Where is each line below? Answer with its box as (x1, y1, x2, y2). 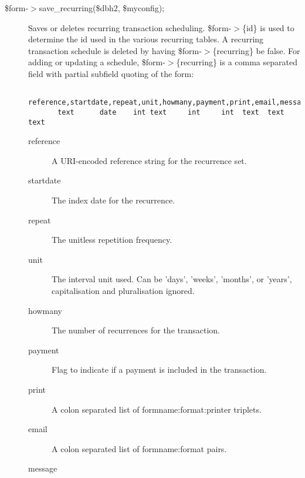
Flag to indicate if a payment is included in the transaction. (52, 363, 267, 376)
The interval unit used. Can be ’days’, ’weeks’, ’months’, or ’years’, (52, 273, 292, 285)
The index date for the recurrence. (52, 193, 175, 206)
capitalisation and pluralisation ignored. (52, 284, 195, 296)
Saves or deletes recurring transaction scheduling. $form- (28, 21, 232, 34)
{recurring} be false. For (212, 44, 300, 56)
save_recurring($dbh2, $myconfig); (39, 2, 165, 14)
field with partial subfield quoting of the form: (28, 67, 194, 79)
